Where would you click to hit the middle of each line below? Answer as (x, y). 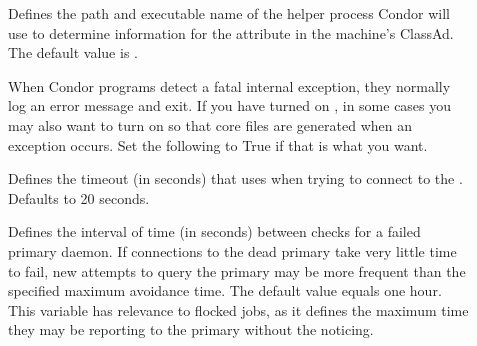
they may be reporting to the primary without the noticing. (191, 329)
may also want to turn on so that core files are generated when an (210, 124)
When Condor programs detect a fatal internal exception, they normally (229, 85)
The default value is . (73, 52)
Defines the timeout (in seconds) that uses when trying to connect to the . (235, 178)
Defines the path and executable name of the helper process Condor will (229, 13)
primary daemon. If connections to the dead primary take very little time (232, 250)
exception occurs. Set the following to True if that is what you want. (218, 144)
